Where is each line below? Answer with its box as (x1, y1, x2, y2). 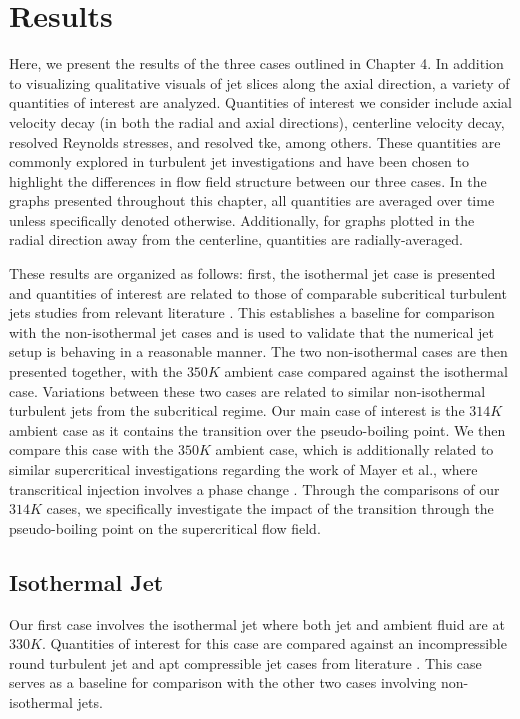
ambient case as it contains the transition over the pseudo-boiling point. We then (9, 419, 506, 440)
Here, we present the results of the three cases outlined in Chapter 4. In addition (9, 53, 504, 74)
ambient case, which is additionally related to (215, 439, 494, 460)
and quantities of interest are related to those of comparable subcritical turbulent (9, 282, 507, 303)
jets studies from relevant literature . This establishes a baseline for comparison (9, 302, 495, 323)
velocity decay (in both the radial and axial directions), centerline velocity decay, (9, 111, 505, 132)
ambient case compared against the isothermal (224, 361, 508, 382)
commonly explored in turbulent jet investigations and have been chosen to (9, 151, 469, 172)
